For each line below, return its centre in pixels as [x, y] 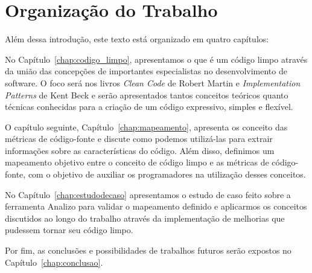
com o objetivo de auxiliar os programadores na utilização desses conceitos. [167, 174]
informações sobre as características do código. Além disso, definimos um [140, 150]
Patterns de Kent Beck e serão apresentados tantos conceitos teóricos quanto [147, 95]
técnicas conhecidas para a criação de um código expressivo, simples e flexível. [149, 107]
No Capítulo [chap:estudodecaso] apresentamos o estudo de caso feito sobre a [148, 194]
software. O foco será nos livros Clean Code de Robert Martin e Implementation [153, 82]
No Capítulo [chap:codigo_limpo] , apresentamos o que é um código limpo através [156, 59]
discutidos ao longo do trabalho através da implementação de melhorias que [145, 218]
